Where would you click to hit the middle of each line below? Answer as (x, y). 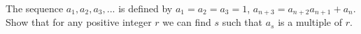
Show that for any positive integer (79, 22)
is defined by (146, 8)
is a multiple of (310, 22)
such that (242, 22)
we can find (187, 22)
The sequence (35, 8)
